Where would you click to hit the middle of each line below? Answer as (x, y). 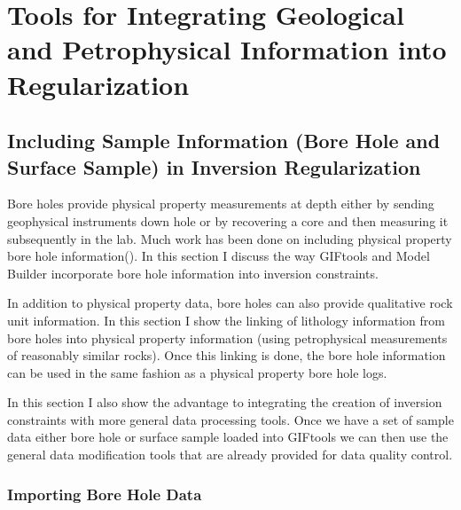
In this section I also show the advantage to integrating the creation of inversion (225, 402)
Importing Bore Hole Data (105, 494)
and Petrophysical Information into (227, 49)
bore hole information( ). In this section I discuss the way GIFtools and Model (219, 256)
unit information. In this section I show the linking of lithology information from (226, 320)
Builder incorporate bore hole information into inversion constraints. (193, 273)
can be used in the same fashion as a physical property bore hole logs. (197, 372)
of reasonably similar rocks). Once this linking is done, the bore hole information (227, 355)
